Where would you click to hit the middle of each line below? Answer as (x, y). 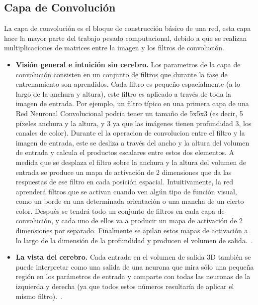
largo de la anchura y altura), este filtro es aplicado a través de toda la (124, 93)
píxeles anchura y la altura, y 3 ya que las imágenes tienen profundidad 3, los (133, 123)
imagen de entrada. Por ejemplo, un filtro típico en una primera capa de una (132, 103)
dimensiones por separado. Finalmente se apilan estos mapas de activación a (132, 230)
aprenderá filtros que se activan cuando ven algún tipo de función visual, (126, 191)
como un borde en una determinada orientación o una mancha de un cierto (130, 201)
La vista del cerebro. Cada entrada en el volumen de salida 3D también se (133, 257)
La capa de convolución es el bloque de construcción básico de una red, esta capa (128, 28)
